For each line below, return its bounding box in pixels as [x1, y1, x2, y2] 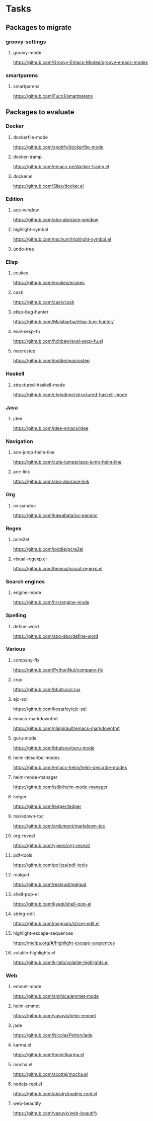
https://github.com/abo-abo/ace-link [13, 479, 90, 485]
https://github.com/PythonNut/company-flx [13, 666, 103, 672]
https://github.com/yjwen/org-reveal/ [13, 842, 91, 848]
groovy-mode [13, 49, 42, 55]
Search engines [6, 578, 45, 585]
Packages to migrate [6, 23, 72, 32]
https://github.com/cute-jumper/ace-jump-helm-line [13, 459, 122, 465]
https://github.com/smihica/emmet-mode [13, 993, 99, 999]
